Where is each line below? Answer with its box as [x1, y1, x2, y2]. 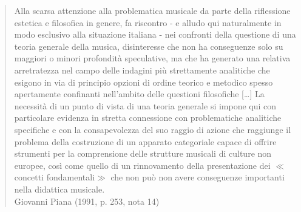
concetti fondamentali [14, 171, 95, 183]
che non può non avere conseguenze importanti [110, 171, 285, 183]
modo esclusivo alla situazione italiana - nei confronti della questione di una [14, 28, 296, 41]
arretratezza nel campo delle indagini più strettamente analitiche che [14, 63, 270, 76]
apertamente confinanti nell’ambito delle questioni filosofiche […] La [14, 87, 265, 100]
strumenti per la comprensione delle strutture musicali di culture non [14, 147, 272, 160]
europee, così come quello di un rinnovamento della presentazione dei [14, 159, 271, 171]
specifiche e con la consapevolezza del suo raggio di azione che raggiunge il [14, 123, 291, 135]
